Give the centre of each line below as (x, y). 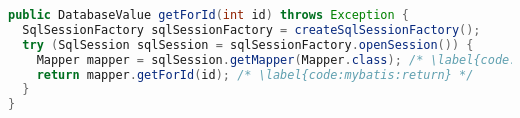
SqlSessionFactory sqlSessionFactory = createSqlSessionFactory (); (251, 29)
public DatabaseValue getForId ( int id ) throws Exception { (209, 15)
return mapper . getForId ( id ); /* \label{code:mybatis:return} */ (255, 74)
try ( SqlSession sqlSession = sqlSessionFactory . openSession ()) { (248, 44)
